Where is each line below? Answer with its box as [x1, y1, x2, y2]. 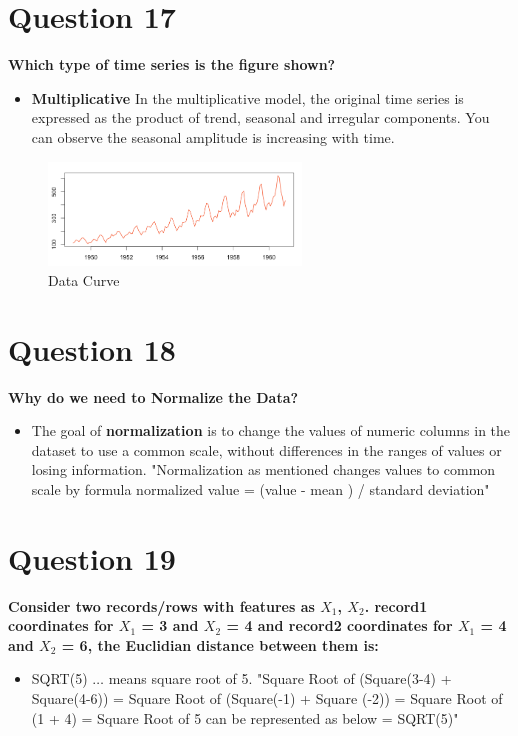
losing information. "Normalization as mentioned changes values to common [31, 459, 496, 480]
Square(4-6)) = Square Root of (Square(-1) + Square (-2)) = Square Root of [31, 688, 503, 709]
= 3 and [141, 615, 199, 636]
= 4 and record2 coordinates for [226, 615, 453, 636]
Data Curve [48, 269, 120, 290]
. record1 [364, 595, 428, 616]
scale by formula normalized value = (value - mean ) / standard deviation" [31, 478, 490, 499]
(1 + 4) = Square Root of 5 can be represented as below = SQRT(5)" [31, 707, 459, 728]
